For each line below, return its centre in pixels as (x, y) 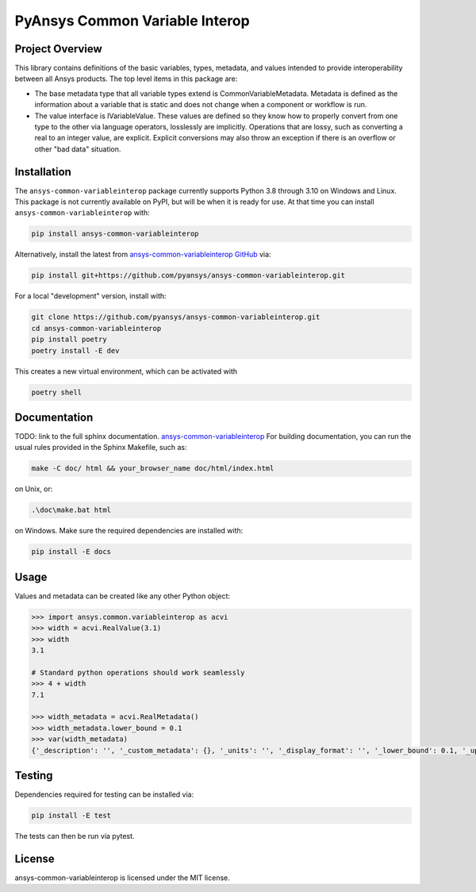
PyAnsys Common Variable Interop (132, 21)
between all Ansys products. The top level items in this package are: (126, 79)
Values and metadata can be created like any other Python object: (122, 596)
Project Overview (58, 49)
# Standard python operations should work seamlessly (138, 672)
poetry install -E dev (75, 350)
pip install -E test (71, 816)
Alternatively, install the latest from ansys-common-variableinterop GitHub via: (143, 255)
